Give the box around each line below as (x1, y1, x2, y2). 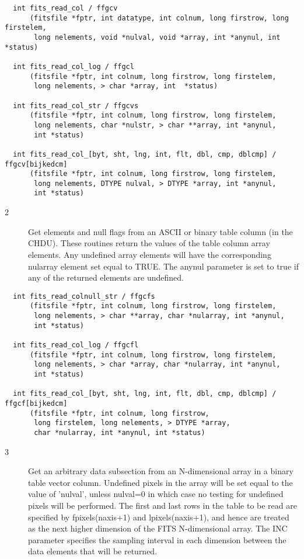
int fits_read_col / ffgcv (13, 4, 118, 12)
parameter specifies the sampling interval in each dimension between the (28, 533, 286, 546)
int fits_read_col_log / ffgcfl (13, 340, 139, 349)
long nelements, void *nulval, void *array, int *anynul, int (34, 33, 281, 42)
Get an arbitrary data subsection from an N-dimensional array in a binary (28, 465, 293, 477)
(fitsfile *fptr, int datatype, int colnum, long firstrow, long (29, 13, 289, 22)
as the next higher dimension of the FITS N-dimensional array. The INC (28, 522, 288, 534)
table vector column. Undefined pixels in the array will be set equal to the (28, 476, 293, 488)
